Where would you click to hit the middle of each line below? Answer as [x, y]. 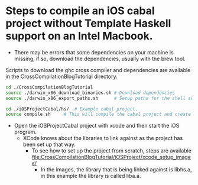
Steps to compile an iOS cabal [80, 11]
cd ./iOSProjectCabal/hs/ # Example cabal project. [72, 109]
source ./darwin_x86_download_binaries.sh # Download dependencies [90, 93]
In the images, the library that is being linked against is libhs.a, [116, 170]
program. [25, 132]
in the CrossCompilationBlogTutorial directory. [61, 76]
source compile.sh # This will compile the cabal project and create [98, 114]
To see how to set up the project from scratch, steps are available [111, 151]
